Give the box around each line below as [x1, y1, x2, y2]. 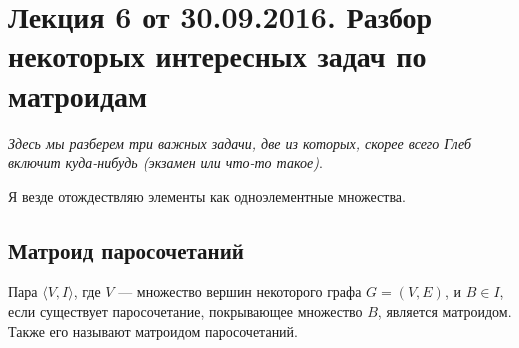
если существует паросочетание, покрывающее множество [8, 301, 363, 322]
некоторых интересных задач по [8, 35, 427, 76]
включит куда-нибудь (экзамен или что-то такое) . [8, 152, 323, 173]
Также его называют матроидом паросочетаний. [8, 320, 298, 341]
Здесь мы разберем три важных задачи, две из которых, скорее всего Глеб [8, 132, 472, 153]
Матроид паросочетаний [8, 234, 244, 265]
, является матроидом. [377, 301, 512, 322]
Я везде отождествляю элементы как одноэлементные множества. [8, 185, 406, 206]
